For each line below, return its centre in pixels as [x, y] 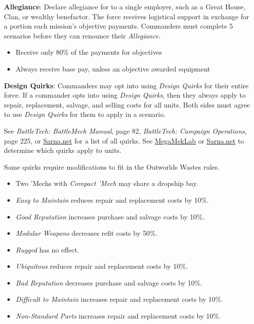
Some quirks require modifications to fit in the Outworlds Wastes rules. [112, 166]
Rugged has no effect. [47, 249]
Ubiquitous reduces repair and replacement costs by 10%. [102, 266]
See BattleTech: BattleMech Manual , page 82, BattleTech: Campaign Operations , [125, 130]
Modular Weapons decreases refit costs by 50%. [86, 233]
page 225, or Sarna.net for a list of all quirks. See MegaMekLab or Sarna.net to [124, 140]
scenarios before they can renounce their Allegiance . [82, 35]
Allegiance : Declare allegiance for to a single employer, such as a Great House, [125, 6]
